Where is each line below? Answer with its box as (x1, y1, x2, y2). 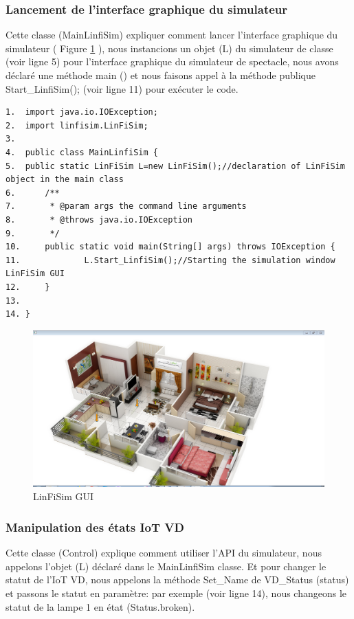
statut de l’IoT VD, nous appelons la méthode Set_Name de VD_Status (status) (5, 572, 349, 587)
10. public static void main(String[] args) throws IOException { (5, 242, 335, 252)
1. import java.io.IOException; (5, 107, 158, 117)
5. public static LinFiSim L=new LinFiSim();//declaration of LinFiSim (5, 161, 345, 171)
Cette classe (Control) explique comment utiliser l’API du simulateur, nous (5, 545, 322, 560)
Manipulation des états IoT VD (5, 518, 184, 535)
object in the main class (5, 175, 124, 185)
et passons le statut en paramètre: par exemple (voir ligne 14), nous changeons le (5, 586, 347, 600)
